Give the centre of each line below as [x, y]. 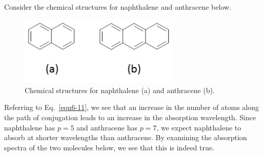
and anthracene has [107, 127]
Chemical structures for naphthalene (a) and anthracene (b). [120, 90]
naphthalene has [30, 127]
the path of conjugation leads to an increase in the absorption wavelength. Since [130, 117]
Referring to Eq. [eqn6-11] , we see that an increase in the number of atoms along [131, 107]
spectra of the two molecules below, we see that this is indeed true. [109, 147]
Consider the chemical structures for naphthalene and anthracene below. [118, 7]
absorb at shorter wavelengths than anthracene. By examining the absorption [126, 137]
